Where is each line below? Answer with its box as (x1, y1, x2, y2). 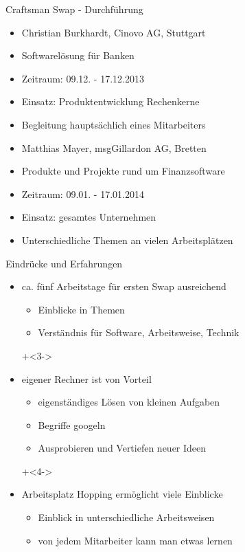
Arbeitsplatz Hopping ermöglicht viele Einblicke (21, 487, 223, 501)
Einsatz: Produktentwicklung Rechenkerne (21, 94, 200, 109)
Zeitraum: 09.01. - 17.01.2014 (21, 186, 144, 201)
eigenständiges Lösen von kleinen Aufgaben (38, 395, 220, 409)
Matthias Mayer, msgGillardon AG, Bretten (21, 140, 207, 155)
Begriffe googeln (38, 417, 106, 432)
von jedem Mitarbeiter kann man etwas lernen (38, 533, 233, 547)
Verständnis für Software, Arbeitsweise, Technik (38, 325, 240, 340)
